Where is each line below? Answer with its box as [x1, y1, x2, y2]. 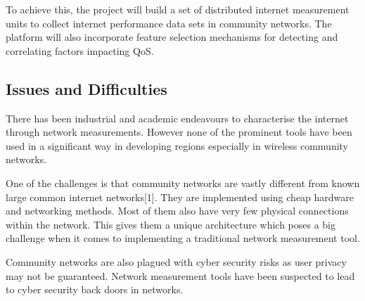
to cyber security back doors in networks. [6, 282, 184, 297]
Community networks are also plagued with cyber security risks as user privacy [6, 254, 347, 269]
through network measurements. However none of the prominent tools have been [6, 124, 352, 139]
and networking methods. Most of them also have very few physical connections [6, 203, 349, 218]
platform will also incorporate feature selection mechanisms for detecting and [6, 30, 338, 44]
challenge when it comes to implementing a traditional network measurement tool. [6, 231, 360, 245]
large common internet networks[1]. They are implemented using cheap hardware [6, 189, 354, 204]
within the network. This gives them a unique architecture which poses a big [6, 217, 336, 231]
